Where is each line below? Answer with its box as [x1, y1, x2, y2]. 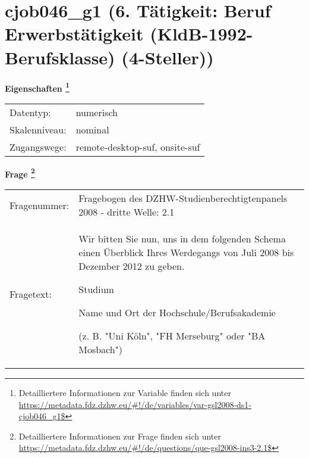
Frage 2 [5, 166, 35, 180]
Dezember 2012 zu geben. [78, 259, 185, 273]
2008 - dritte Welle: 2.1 [78, 205, 175, 219]
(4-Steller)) [121, 45, 214, 69]
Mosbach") [78, 342, 122, 356]
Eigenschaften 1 [5, 80, 70, 94]
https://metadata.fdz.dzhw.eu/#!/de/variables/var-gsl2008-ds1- [18, 398, 252, 410]
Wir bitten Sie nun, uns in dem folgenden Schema [78, 232, 286, 245]
